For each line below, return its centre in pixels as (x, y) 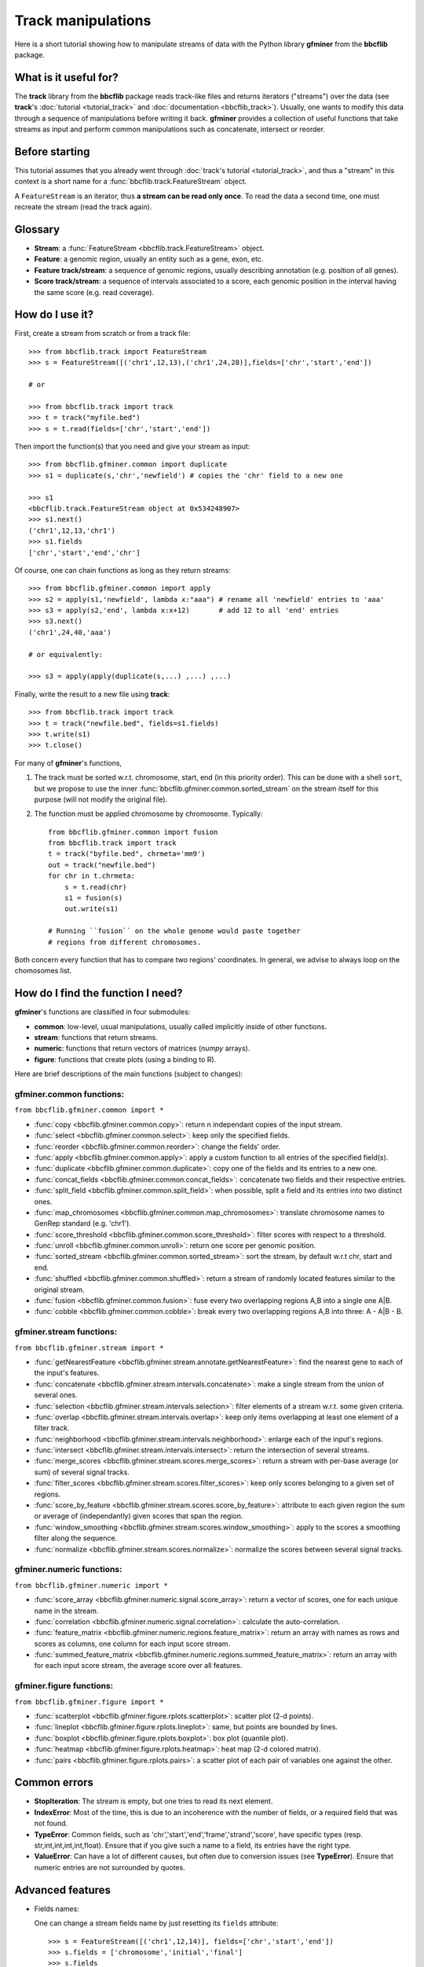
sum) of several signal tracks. (82, 1472)
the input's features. (67, 1373)
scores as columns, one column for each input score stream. (132, 1644)
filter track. (52, 1428)
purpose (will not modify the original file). (101, 799)
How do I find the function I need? (99, 993)
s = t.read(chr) (95, 887)
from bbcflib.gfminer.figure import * (89, 1702)
